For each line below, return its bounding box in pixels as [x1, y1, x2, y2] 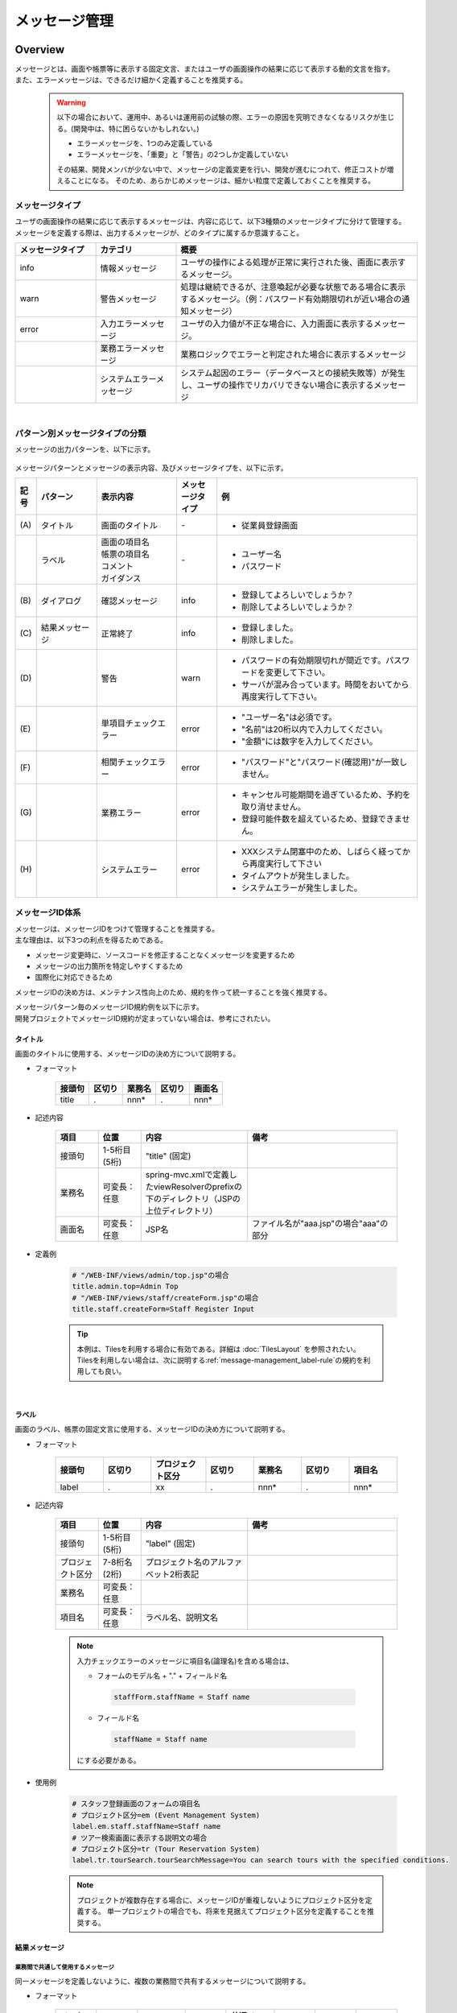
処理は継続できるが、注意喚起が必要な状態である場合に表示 [180, 282, 406, 293]
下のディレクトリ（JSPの [145, 1193, 241, 1205]
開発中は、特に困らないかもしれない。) [73, 123, 200, 133]
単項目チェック [101, 717, 159, 729]
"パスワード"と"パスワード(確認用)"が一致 [241, 757, 400, 768]
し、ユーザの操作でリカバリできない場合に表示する [180, 379, 374, 391]
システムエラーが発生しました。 [241, 882, 362, 894]
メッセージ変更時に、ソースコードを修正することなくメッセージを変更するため [35, 950, 295, 960]
